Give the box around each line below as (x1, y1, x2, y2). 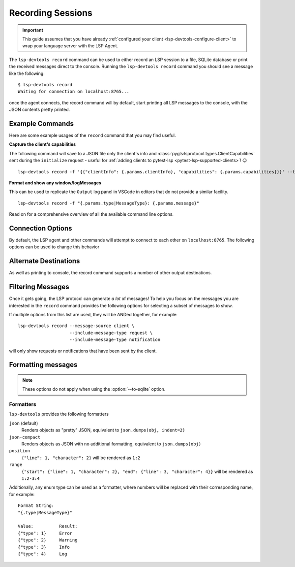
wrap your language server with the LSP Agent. (22, 43, 118, 49)
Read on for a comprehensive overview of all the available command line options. (9, 211, 174, 217)
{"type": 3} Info (18, 544, 70, 550)
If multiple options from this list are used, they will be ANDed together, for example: (9, 311, 178, 317)
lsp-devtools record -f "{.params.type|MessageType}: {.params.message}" (18, 200, 200, 206)
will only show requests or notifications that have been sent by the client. (9, 348, 157, 354)
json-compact (9, 434, 41, 440)
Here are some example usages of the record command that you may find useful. (9, 132, 176, 138)
